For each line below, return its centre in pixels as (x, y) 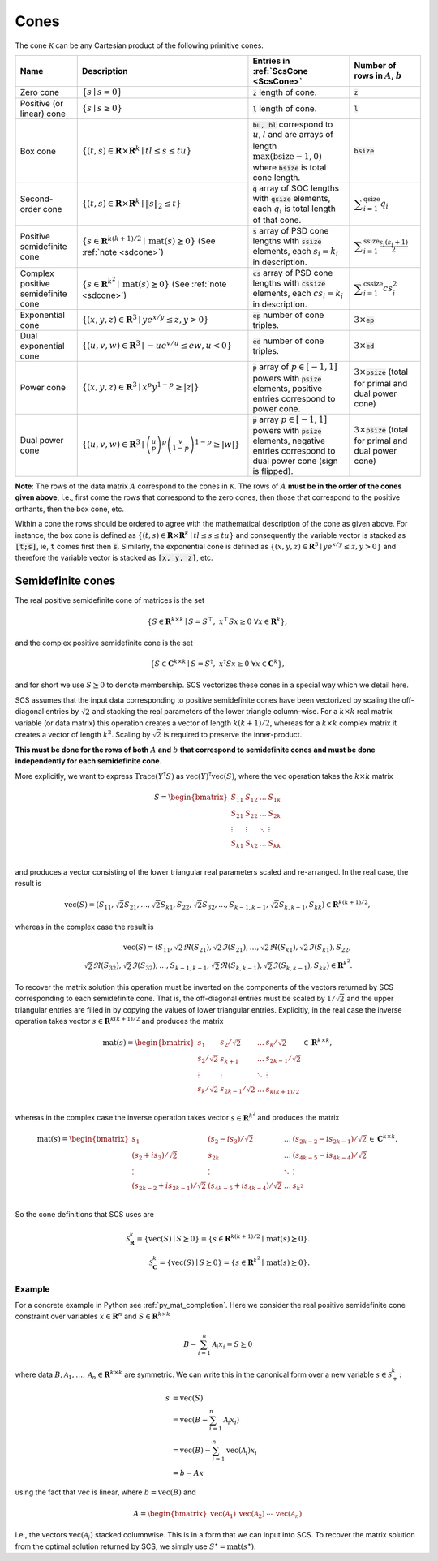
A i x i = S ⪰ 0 (232, 1345)
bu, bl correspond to (293, 124)
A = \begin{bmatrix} (170, 1514)
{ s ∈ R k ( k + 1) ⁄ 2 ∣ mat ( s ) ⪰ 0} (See (148, 240)
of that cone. (277, 220)
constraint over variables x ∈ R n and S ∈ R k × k (92, 1316)
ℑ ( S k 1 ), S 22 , (330, 948)
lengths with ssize (287, 241)
